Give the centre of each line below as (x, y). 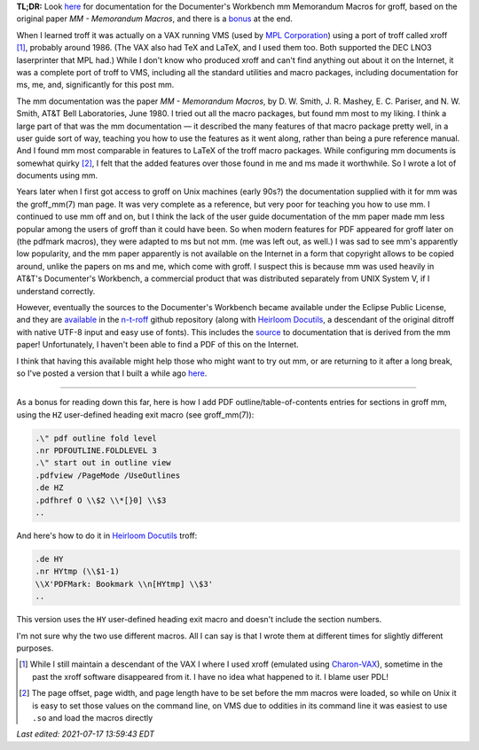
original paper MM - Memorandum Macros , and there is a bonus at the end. (154, 19)
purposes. (35, 648)
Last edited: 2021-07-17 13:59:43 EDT (86, 734)
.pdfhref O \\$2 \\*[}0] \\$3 (101, 500)
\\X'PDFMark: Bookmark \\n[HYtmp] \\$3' (124, 584)
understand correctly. (56, 291)
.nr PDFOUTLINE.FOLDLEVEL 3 (96, 451)
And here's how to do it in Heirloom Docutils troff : (107, 535)
